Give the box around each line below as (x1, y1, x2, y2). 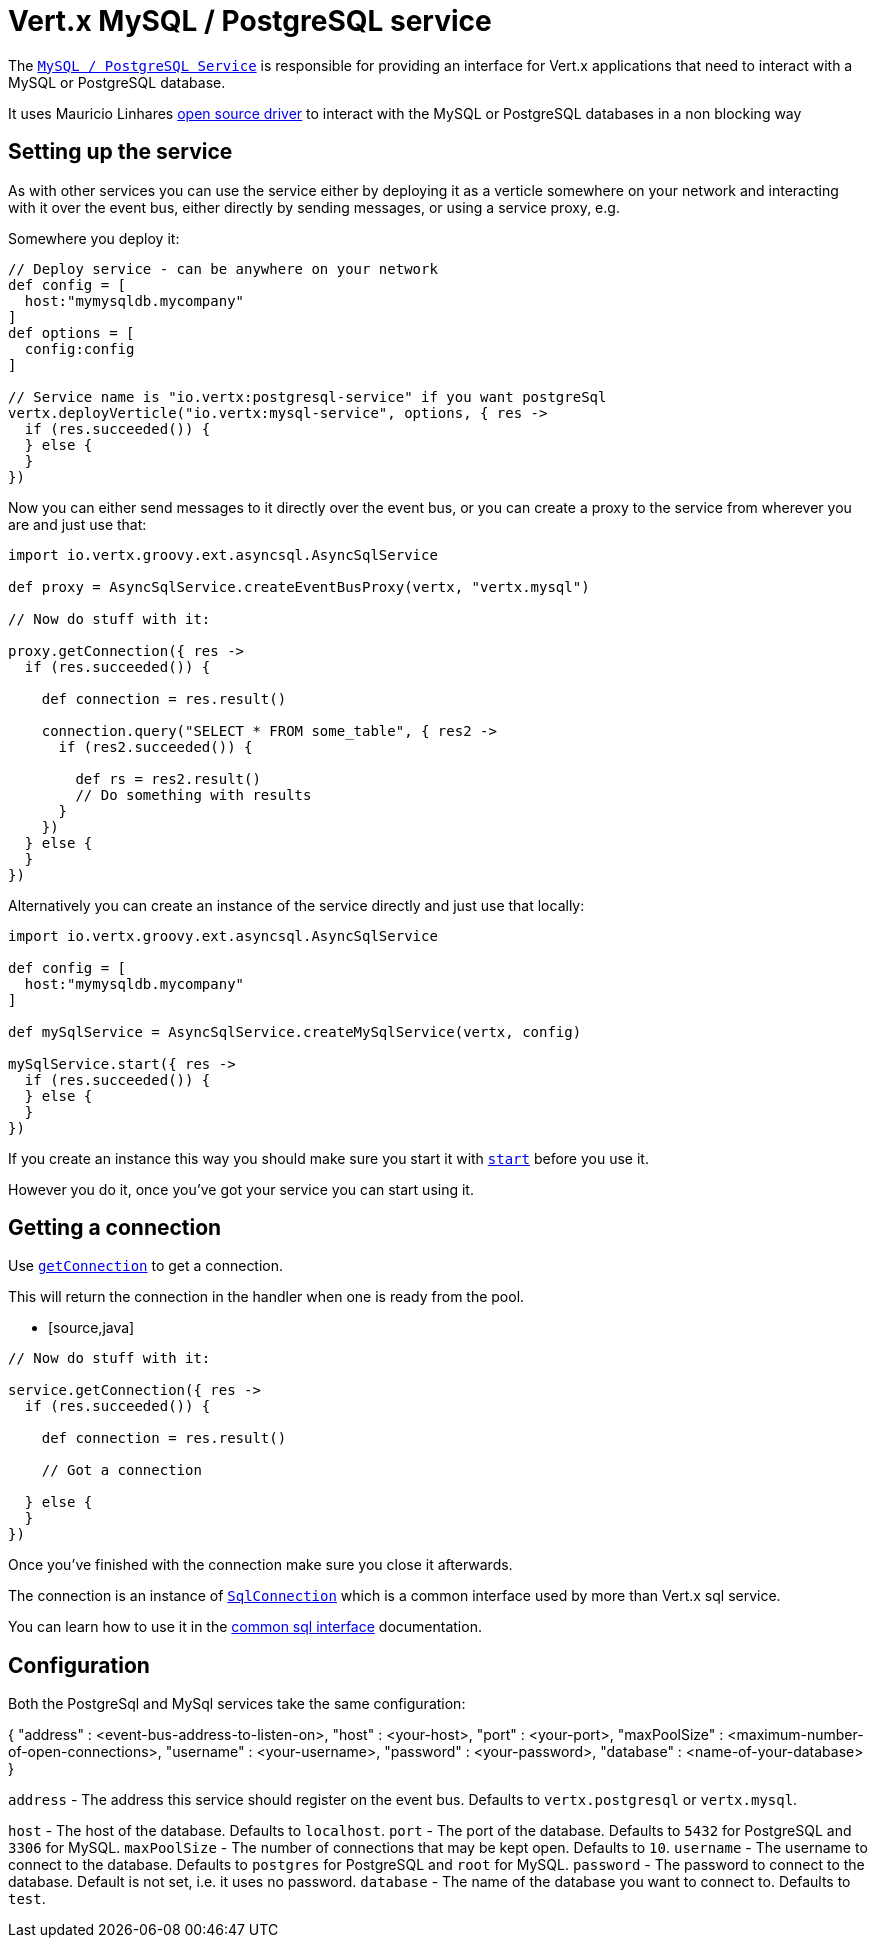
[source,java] (48, 1319, 135, 1337)
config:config (24, 340, 135, 357)
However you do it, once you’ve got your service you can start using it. (8, 1180, 474, 1198)
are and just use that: (8, 515, 147, 533)
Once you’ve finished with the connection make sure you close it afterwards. (8, 1556, 513, 1574)
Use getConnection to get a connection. (8, 1257, 284, 1275)
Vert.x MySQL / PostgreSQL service (8, 4, 492, 38)
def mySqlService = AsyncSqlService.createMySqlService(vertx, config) (8, 1023, 582, 1040)
